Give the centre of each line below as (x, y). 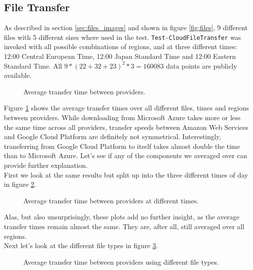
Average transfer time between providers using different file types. (121, 261)
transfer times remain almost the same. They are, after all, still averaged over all (124, 226)
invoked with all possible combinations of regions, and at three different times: (121, 46)
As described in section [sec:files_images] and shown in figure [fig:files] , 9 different (126, 27)
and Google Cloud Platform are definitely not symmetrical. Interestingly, (113, 136)
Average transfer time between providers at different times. (111, 200)
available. (18, 75)
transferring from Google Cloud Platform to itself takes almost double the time (122, 146)
